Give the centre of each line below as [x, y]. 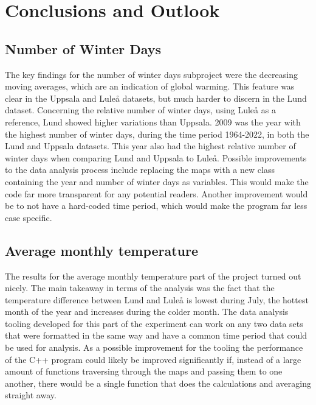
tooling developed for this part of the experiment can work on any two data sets [154, 323]
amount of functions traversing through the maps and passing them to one [144, 371]
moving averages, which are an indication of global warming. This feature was [150, 86]
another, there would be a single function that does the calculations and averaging [158, 383]
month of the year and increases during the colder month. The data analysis [147, 312]
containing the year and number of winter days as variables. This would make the [157, 181]
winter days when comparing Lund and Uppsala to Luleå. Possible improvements [156, 157]
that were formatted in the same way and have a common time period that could [156, 335]
